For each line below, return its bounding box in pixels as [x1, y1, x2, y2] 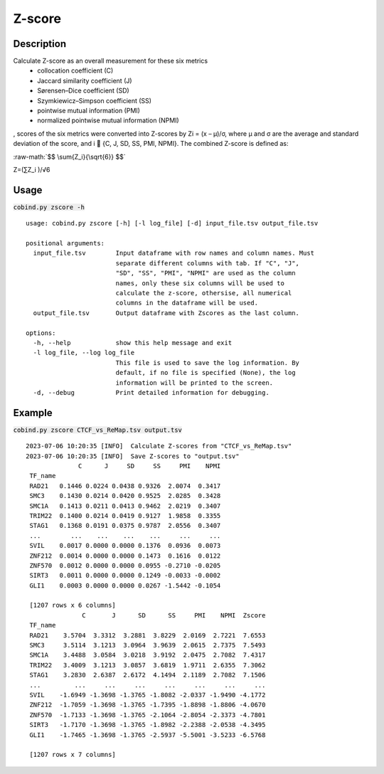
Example [13, 406, 53, 419]
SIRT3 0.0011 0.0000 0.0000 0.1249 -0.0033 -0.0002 [29, 571, 221, 580]
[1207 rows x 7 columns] [29, 751, 117, 759]
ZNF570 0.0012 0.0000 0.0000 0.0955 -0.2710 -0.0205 [29, 561, 221, 569]
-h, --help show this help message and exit [33, 339, 233, 346]
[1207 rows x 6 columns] [29, 601, 117, 610]
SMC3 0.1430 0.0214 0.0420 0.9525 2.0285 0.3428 [29, 492, 221, 500]
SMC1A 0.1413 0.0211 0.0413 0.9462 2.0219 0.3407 [29, 502, 221, 510]
